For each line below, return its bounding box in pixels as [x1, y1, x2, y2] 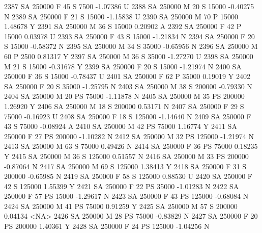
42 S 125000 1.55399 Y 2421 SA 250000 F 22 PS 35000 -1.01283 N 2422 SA [4, 180, 239, 191]
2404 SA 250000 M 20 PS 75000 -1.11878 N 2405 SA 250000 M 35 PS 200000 [4, 91, 245, 101]
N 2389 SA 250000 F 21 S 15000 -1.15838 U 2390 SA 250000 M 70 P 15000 [4, 11, 239, 21]
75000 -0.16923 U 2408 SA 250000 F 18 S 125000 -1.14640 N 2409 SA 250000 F [4, 111, 251, 121]
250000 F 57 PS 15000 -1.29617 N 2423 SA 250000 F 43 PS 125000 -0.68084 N [4, 191, 249, 201]
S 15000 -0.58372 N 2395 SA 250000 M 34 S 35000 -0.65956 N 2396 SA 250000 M [4, 41, 258, 51]
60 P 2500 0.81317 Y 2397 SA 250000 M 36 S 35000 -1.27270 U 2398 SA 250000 [4, 50, 253, 61]
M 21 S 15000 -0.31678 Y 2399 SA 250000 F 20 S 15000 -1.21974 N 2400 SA [4, 61, 242, 71]
